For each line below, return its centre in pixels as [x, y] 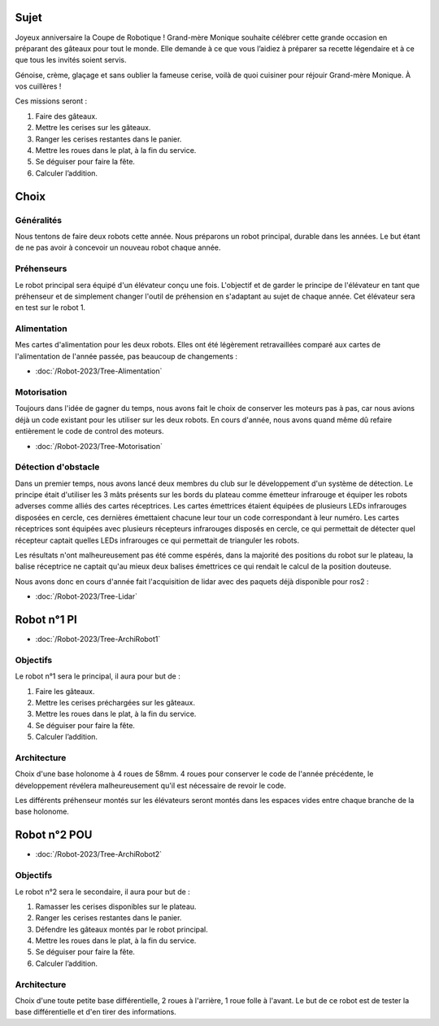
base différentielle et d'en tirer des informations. [96, 1012]
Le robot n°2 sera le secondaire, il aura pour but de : [102, 892]
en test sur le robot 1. [50, 308]
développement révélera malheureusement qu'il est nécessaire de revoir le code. [150, 785]
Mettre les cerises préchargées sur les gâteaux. [115, 703]
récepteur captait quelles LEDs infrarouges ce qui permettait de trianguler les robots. [157, 540]
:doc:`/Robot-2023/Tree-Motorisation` [99, 446]
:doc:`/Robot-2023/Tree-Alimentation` [99, 371]
